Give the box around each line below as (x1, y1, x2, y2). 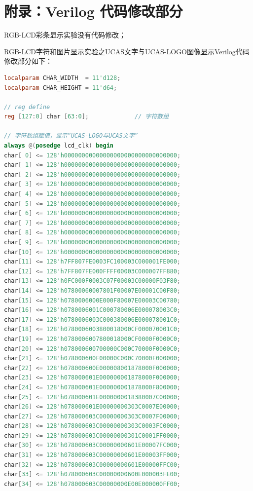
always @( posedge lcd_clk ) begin (4, 142, 113, 150)
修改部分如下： (4, 56, 52, 66)
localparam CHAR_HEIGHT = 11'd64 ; (4, 84, 117, 91)
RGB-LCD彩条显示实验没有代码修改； (4, 30, 126, 40)
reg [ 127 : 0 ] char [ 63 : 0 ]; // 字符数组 (4, 113, 169, 120)
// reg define (4, 103, 50, 111)
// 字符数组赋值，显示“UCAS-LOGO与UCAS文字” (4, 132, 138, 140)
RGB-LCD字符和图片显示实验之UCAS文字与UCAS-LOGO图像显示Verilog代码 (4, 46, 250, 56)
